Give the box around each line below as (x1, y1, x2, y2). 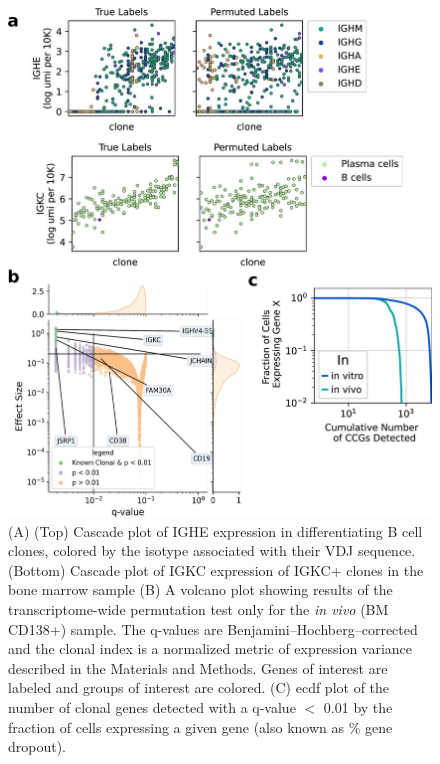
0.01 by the (323, 696, 393, 717)
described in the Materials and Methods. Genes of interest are (8, 657, 388, 678)
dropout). (8, 736, 67, 757)
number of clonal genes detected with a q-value (8, 696, 296, 717)
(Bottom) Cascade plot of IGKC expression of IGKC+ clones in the (8, 559, 424, 580)
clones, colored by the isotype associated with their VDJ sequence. (8, 540, 416, 561)
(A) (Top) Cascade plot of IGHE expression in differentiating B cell (8, 520, 423, 541)
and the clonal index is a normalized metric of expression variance (8, 638, 413, 659)
